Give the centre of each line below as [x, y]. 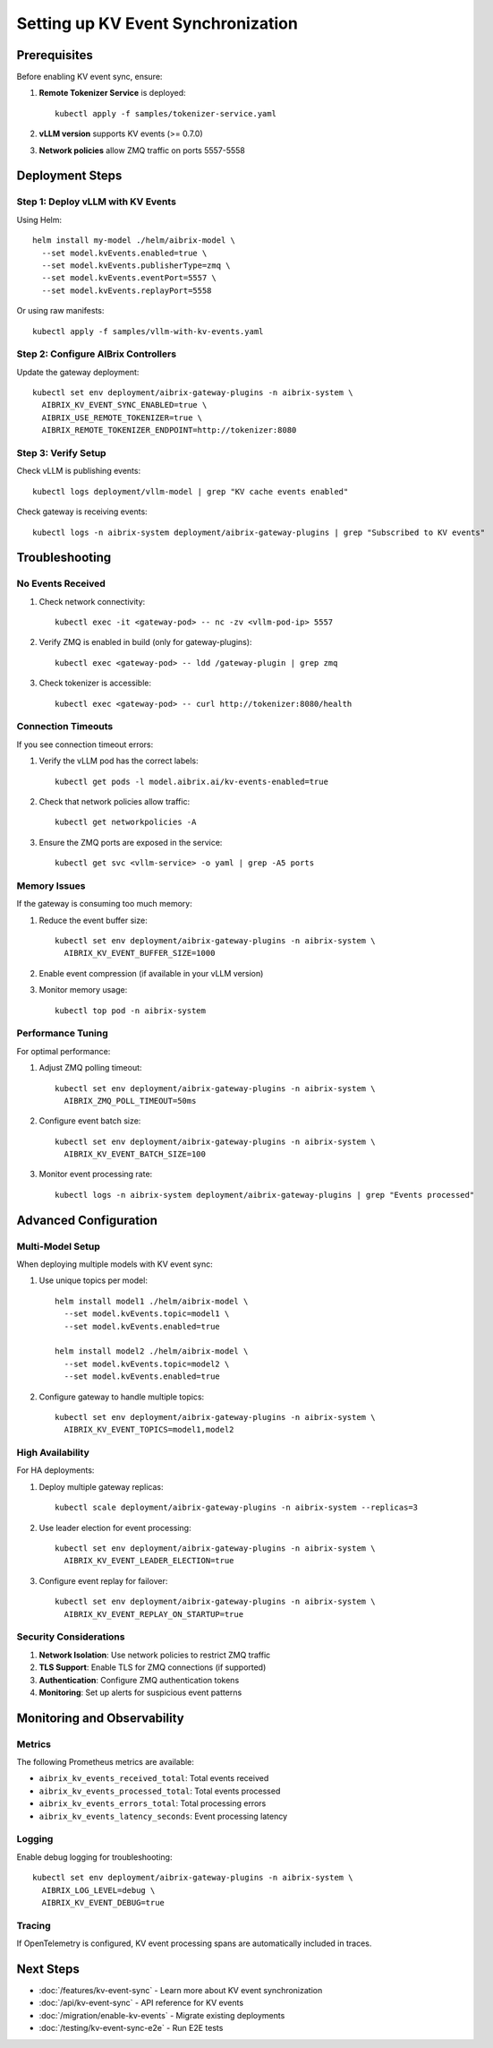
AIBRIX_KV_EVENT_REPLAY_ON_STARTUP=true [154, 1614]
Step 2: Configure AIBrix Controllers [97, 354]
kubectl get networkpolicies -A [126, 822]
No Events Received [61, 584]
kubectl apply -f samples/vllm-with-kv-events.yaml [148, 331]
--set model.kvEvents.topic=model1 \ [147, 1314]
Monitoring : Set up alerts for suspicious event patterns [140, 1692]
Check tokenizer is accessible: [95, 683]
